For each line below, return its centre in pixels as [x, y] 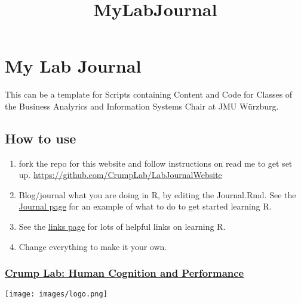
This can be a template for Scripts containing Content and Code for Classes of [149, 94]
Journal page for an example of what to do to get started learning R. [145, 206]
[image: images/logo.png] [56, 294]
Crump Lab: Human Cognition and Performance [125, 273]
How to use [41, 138]
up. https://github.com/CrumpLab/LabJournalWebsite [120, 175]
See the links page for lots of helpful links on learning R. [122, 227]
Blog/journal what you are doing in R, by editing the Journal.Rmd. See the [157, 194]
